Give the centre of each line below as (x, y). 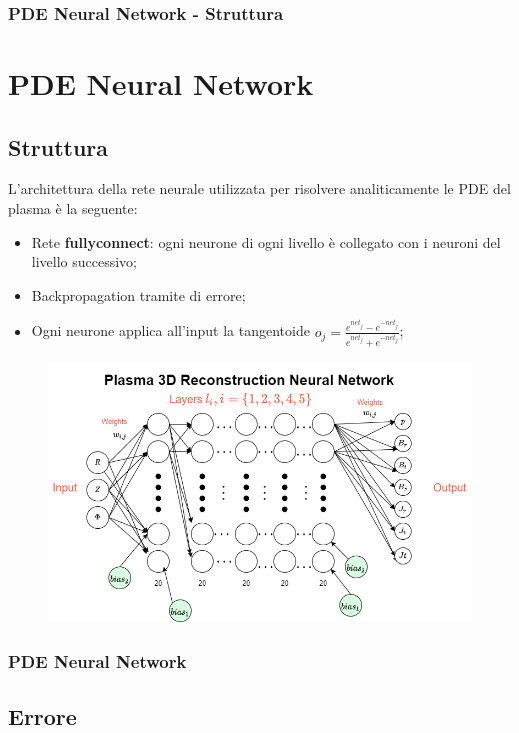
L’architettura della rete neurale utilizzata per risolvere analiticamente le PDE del (259, 188)
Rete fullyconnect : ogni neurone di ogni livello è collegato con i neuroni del (266, 241)
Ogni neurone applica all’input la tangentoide (170, 330)
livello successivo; (84, 261)
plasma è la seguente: (73, 208)
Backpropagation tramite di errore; (138, 294)
